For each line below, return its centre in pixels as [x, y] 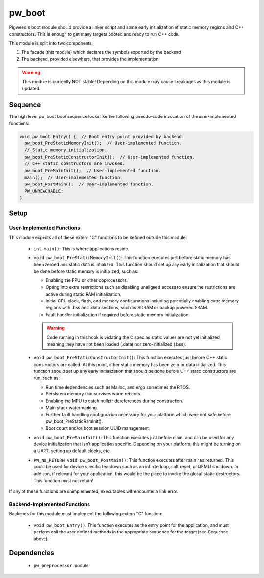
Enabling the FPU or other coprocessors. [87, 280]
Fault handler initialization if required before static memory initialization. [118, 314]
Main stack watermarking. [72, 408]
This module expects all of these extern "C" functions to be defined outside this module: [98, 237]
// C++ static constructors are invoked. [75, 164]
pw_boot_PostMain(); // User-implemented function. [89, 184]
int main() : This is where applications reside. [81, 249]
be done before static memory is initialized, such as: [86, 271]
